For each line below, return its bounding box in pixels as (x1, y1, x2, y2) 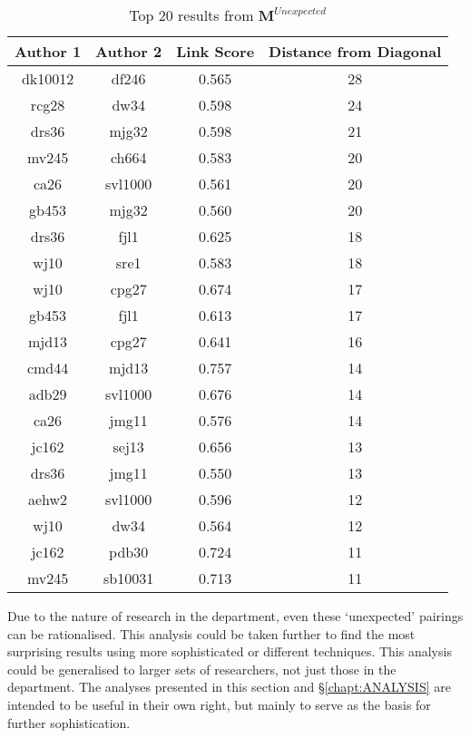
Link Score (176, 41, 255, 62)
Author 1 (15, 41, 82, 62)
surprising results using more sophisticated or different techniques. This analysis (7, 642, 452, 661)
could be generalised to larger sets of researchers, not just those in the (7, 659, 397, 678)
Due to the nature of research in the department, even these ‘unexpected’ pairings (7, 607, 464, 625)
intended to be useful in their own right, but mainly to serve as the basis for (7, 694, 431, 714)
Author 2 (95, 41, 162, 62)
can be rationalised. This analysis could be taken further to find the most (7, 624, 416, 643)
